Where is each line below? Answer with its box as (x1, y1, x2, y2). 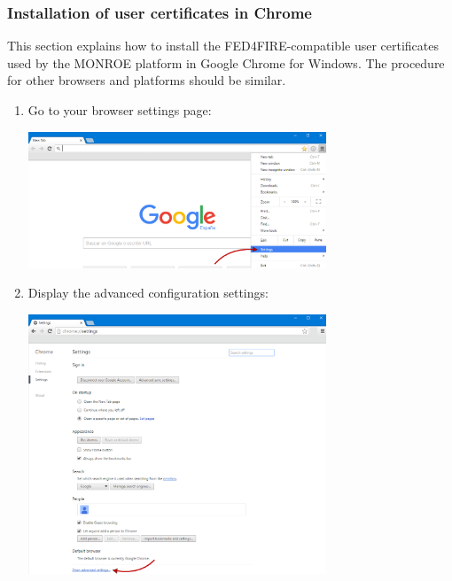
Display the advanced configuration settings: (27, 283, 269, 302)
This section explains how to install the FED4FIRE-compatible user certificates (7, 36, 440, 55)
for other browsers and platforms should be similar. (7, 71, 286, 89)
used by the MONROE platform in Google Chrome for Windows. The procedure (7, 53, 445, 72)
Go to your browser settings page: (27, 101, 212, 119)
